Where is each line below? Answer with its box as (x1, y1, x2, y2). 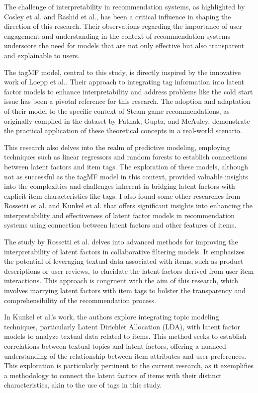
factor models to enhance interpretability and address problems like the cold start (4, 86, 253, 96)
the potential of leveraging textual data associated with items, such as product (4, 256, 244, 266)
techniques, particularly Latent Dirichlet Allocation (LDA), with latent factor (4, 321, 241, 331)
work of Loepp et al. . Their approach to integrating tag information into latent (4, 77, 245, 87)
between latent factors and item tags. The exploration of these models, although (4, 161, 249, 171)
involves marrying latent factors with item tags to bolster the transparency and (4, 285, 246, 296)
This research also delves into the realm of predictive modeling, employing (4, 142, 230, 152)
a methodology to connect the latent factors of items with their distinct (4, 370, 222, 380)
